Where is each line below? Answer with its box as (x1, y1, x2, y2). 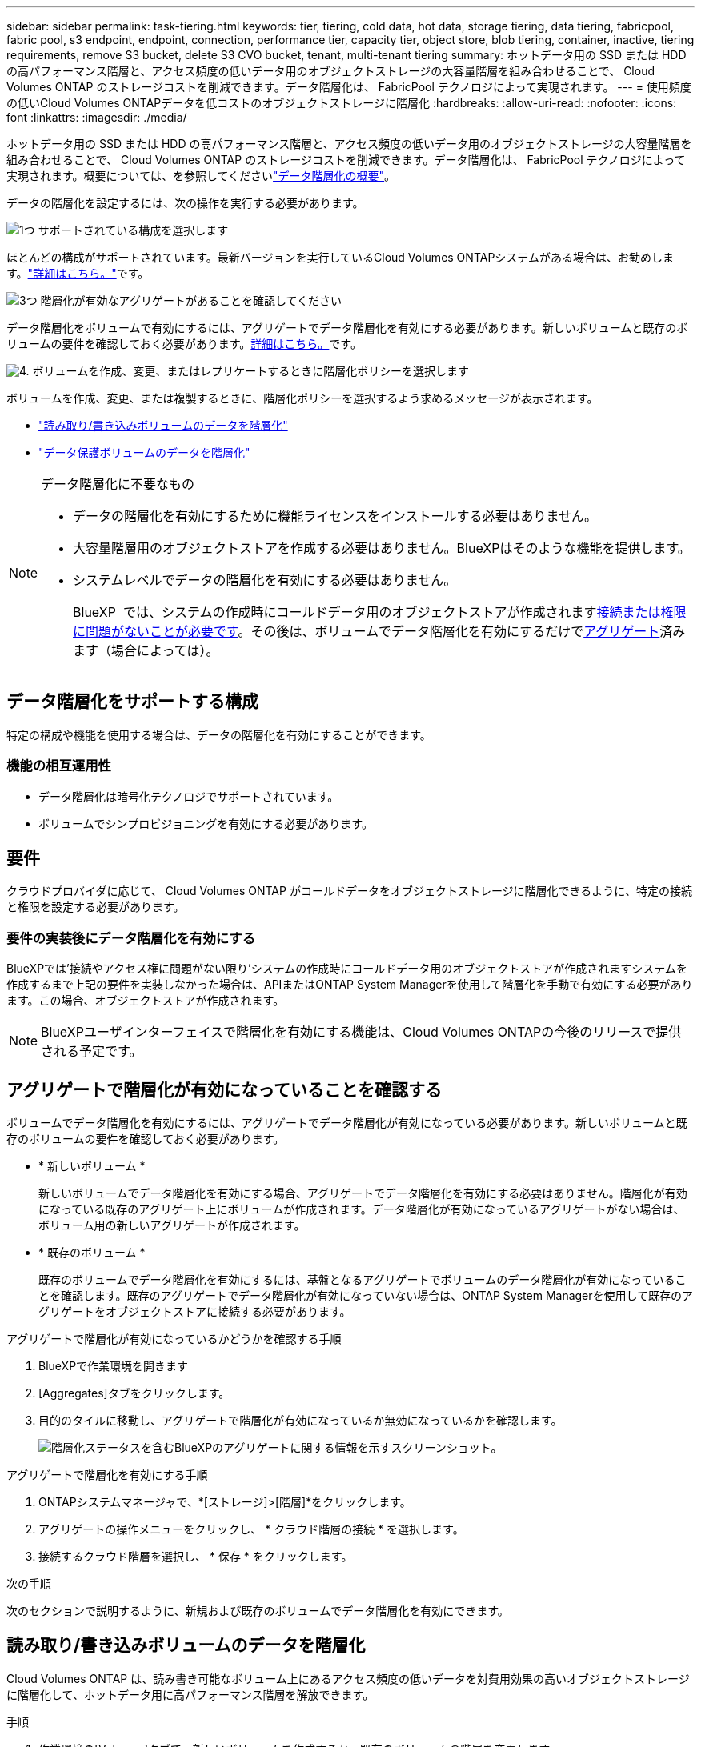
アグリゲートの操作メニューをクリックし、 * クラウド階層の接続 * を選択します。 (38, 1522, 464, 1537)
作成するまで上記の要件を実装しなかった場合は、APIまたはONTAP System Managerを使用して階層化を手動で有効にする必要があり (6, 977, 693, 992)
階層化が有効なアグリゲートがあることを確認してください (40, 294, 342, 307)
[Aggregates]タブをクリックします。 (38, 1386, 230, 1401)
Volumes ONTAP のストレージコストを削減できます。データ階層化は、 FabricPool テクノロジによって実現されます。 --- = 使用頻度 (6, 80, 691, 94)
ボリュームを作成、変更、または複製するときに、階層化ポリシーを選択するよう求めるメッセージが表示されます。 (6, 391, 599, 405)
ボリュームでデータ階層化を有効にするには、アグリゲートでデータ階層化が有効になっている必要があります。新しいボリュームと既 (6, 1116, 687, 1130)
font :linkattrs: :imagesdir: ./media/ (6, 110, 187, 124)
